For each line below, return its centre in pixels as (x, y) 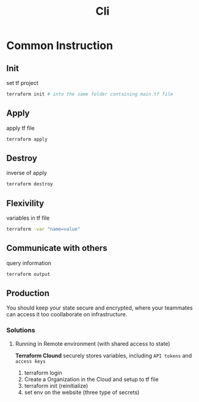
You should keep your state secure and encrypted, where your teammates (100, 308)
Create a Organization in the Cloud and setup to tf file (91, 379)
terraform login (43, 373)
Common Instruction (60, 46)
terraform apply (27, 139)
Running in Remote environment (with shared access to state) (92, 343)
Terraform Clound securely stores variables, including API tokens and (103, 355)
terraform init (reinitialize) (56, 385)
